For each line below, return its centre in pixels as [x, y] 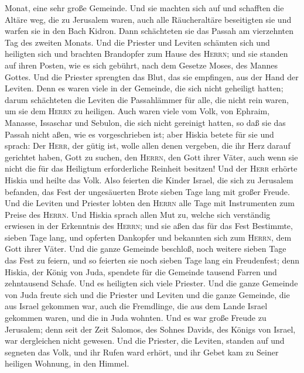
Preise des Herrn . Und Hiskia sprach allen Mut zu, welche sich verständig [138, 214]
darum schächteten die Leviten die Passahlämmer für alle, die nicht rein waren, [147, 99]
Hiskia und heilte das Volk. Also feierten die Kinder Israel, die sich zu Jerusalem [149, 179]
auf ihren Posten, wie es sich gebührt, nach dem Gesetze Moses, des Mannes [141, 65]
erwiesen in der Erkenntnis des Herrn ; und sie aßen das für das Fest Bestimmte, [149, 226]
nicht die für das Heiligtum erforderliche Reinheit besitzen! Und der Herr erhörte [151, 168]
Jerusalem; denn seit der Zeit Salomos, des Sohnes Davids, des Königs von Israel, [150, 329]
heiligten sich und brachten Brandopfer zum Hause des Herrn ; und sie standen [146, 54]
